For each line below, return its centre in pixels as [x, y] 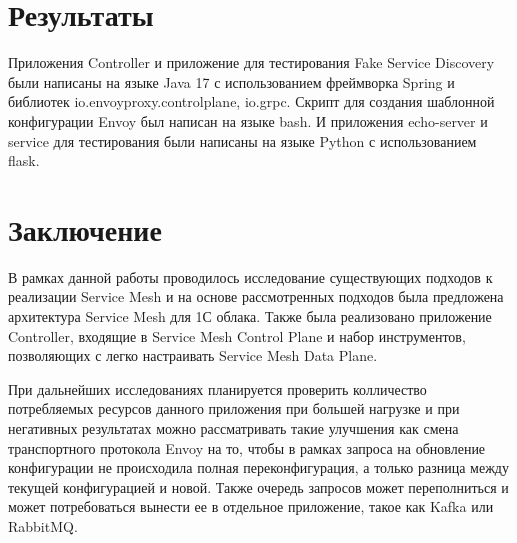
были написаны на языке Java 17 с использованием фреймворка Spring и [231, 81]
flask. [24, 160]
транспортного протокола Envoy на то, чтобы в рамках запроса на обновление [247, 447]
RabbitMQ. [43, 525]
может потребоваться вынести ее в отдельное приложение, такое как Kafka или [251, 506]
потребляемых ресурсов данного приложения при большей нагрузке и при [234, 408]
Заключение [85, 228]
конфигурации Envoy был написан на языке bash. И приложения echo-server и [248, 120]
